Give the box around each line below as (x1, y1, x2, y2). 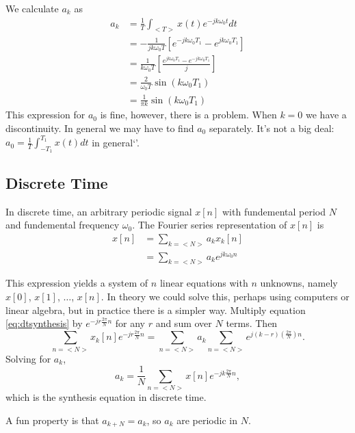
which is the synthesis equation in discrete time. (5, 390, 207, 404)
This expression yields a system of (5, 276, 148, 290)
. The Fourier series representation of (132, 218, 287, 232)
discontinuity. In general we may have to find (5, 121, 194, 135)
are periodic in (176, 412, 237, 427)
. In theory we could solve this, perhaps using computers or (101, 289, 350, 304)
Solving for (5, 351, 51, 365)
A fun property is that (5, 412, 99, 427)
